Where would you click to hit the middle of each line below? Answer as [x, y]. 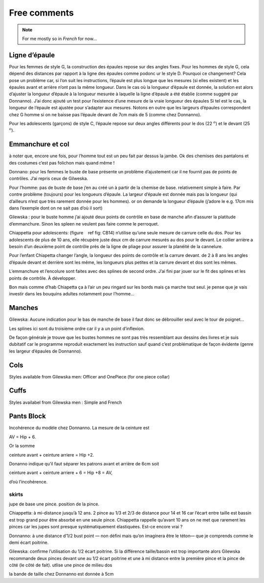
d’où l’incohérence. [28, 481]
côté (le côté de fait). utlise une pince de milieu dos [61, 565]
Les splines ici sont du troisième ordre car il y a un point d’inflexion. [77, 328]
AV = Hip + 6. [22, 437]
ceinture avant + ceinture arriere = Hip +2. [52, 455]
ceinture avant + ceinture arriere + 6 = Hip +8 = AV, [61, 473]
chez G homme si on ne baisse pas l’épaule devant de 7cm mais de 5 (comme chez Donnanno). [105, 114]
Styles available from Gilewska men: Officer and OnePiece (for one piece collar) [89, 376]
